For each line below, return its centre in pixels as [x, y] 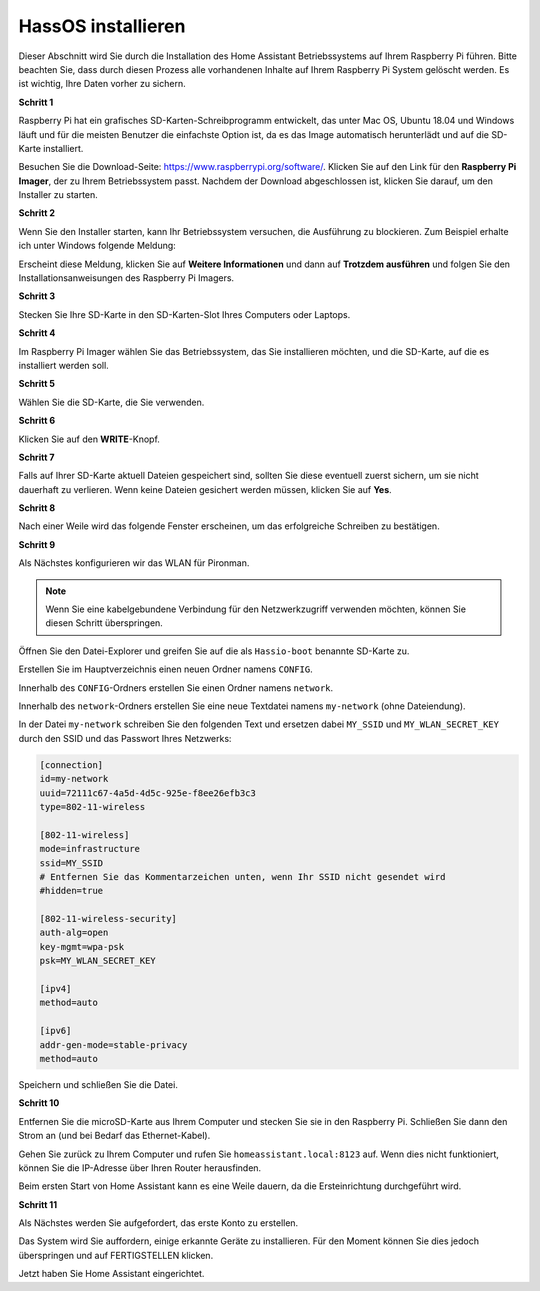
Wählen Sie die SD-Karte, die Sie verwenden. [111, 402]
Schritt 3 [37, 296]
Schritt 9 [37, 544]
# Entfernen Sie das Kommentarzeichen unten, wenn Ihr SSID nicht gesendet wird [242, 876]
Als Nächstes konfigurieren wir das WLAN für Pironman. [134, 563]
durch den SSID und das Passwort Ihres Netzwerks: [125, 738]
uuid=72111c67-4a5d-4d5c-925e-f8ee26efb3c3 [148, 793]
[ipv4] [55, 989]
